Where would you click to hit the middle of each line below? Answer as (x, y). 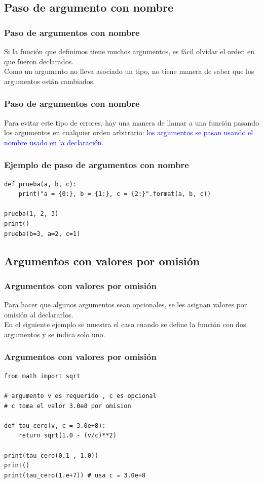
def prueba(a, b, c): (41, 184)
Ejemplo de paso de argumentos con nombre (97, 165)
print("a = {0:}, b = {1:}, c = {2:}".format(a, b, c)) (115, 194)
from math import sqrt (42, 376)
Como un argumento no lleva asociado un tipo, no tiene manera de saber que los (129, 71)
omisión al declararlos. (39, 314)
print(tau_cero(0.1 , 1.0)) (51, 455)
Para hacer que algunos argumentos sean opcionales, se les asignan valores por (126, 305)
